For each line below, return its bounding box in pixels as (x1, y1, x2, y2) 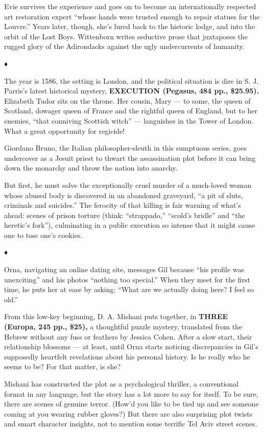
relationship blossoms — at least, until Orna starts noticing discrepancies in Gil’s (4, 341, 258, 352)
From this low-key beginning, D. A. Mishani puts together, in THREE (4, 311, 228, 322)
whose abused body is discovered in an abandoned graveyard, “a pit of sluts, (4, 189, 243, 200)
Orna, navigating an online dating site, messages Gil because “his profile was (4, 264, 245, 275)
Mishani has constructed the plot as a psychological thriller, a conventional (4, 378, 239, 389)
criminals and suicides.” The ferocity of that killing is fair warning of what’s (4, 200, 241, 210)
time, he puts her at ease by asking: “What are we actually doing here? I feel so (4, 284, 254, 295)
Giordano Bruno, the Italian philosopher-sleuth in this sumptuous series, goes (4, 142, 247, 153)
